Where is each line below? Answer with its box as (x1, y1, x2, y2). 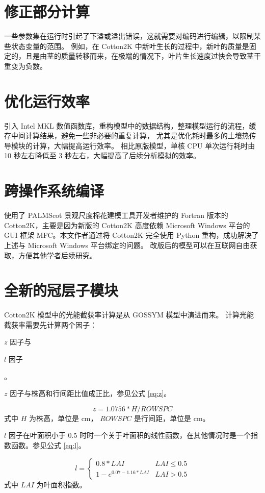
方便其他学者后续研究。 (18, 250, 97, 260)
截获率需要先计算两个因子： (4, 319, 97, 330)
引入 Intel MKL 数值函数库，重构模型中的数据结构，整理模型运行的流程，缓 (4, 120, 256, 131)
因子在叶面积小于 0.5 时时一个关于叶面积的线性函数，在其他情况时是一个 (8, 430, 251, 440)
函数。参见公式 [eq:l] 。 (11, 439, 86, 450)
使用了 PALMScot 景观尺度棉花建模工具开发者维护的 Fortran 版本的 (4, 210, 228, 220)
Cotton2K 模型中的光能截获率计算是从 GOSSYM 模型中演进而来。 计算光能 (4, 309, 254, 320)
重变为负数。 (4, 60, 47, 71)
